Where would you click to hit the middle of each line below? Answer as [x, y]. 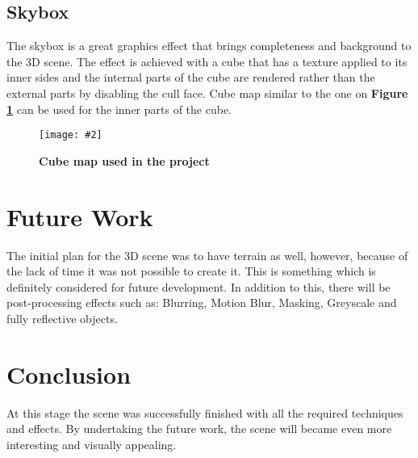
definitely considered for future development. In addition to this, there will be [199, 286]
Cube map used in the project [124, 160]
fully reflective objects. [62, 318]
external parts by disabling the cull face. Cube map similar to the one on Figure [207, 92]
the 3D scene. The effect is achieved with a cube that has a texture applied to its [207, 61]
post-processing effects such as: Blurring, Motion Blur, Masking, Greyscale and [202, 303]
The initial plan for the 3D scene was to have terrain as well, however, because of [207, 255]
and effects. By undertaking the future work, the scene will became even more [199, 429]
